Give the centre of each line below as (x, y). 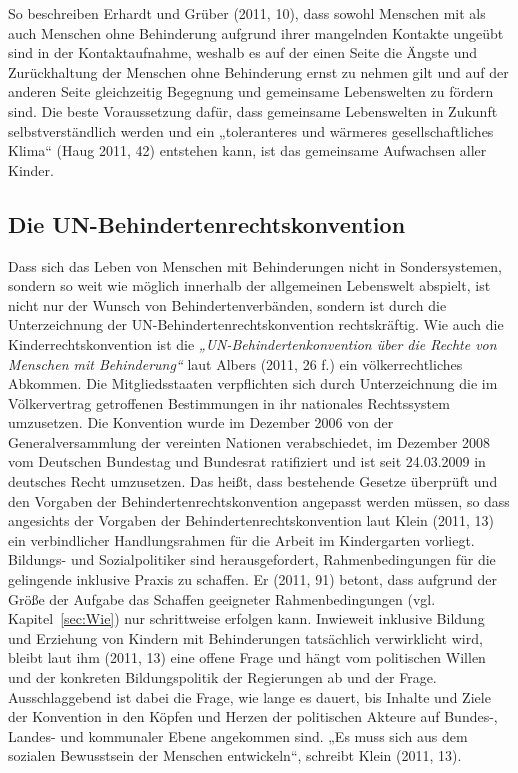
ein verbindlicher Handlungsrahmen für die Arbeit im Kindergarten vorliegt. (241, 539)
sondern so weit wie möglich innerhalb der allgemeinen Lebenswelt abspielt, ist (249, 285)
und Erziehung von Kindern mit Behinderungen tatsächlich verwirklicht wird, (245, 637)
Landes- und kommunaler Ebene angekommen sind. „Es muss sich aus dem (238, 735)
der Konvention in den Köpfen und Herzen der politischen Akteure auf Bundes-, (253, 716)
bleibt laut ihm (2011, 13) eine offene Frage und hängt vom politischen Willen (247, 657)
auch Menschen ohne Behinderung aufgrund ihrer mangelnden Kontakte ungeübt (256, 32)
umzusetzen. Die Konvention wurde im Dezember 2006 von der (201, 422)
